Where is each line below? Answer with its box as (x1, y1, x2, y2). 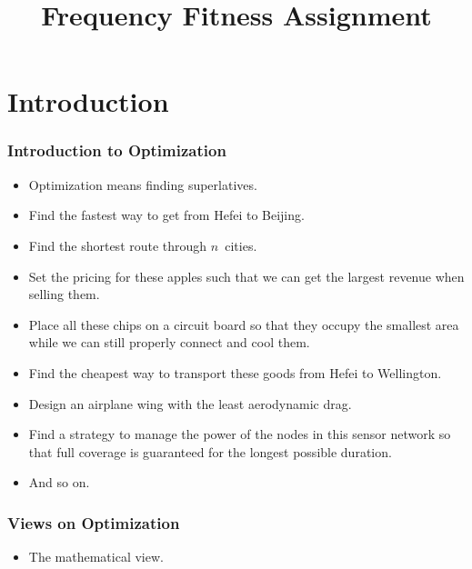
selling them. (28, 284, 100, 304)
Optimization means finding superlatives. (28, 175, 257, 194)
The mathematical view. (28, 547, 164, 566)
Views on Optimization (7, 511, 180, 534)
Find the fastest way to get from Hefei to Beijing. (28, 205, 305, 225)
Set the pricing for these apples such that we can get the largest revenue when (28, 266, 465, 285)
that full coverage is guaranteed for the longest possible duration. (28, 442, 392, 461)
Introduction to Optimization (7, 139, 226, 162)
